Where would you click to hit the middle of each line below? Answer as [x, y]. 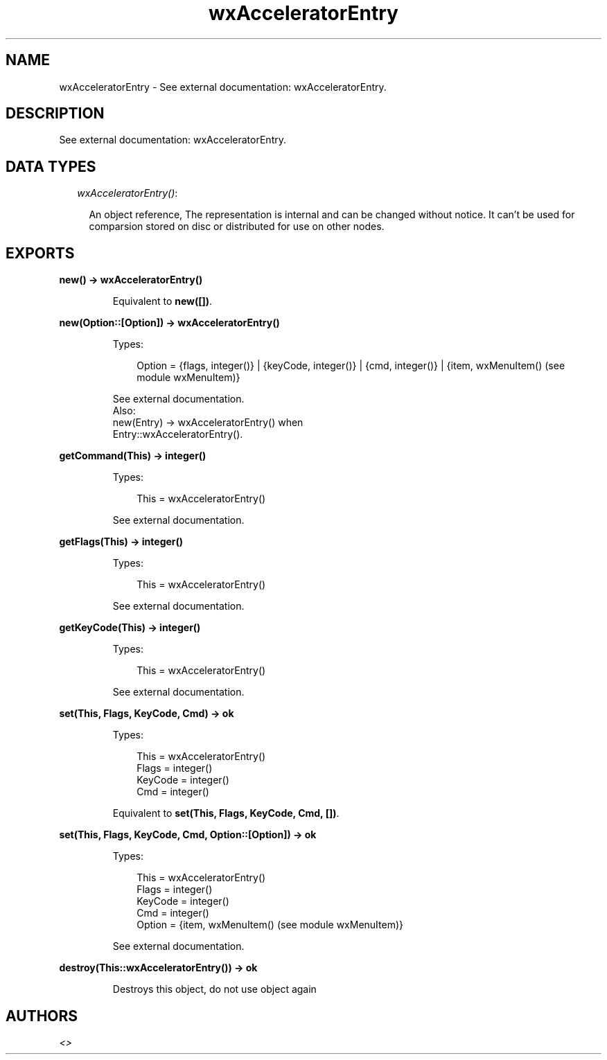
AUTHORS [42, 1016]
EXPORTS [40, 253]
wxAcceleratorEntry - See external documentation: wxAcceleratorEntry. [223, 87]
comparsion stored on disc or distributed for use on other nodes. [237, 227]
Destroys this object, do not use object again [214, 989]
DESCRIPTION [55, 114]
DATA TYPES [51, 166]
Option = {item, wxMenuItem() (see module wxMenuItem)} [270, 925]
